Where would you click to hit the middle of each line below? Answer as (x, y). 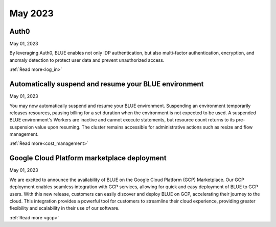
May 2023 (31, 13)
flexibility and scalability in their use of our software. (64, 208)
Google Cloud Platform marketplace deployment (88, 158)
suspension (22, 127)
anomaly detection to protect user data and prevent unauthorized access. (87, 60)
